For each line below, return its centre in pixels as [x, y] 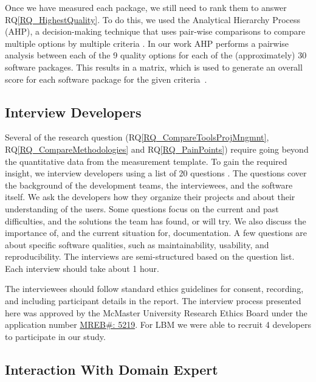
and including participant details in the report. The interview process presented [153, 301]
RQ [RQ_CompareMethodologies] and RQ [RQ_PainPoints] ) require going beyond [157, 149]
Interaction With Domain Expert [112, 369]
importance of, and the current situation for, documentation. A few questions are [156, 233]
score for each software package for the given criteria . [106, 79]
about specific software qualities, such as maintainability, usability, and [137, 244]
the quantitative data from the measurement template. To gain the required [146, 161]
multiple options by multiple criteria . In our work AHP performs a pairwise [147, 43]
